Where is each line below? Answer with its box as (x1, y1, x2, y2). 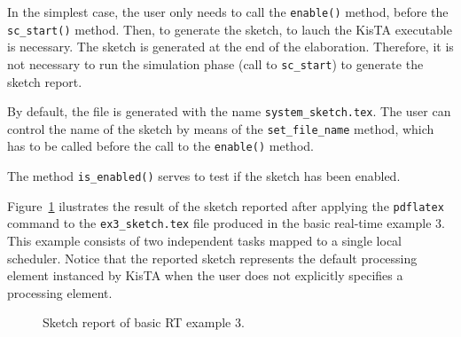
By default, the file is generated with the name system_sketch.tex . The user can (7, 102, 451, 121)
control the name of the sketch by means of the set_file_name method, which (7, 119, 434, 137)
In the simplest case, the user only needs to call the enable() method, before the (7, 3, 449, 20)
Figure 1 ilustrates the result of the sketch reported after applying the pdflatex (7, 196, 444, 215)
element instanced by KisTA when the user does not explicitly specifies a (7, 266, 403, 285)
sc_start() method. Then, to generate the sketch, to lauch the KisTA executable (7, 20, 452, 38)
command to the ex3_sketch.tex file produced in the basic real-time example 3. (7, 214, 445, 232)
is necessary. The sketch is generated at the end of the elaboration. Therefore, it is (7, 37, 454, 56)
